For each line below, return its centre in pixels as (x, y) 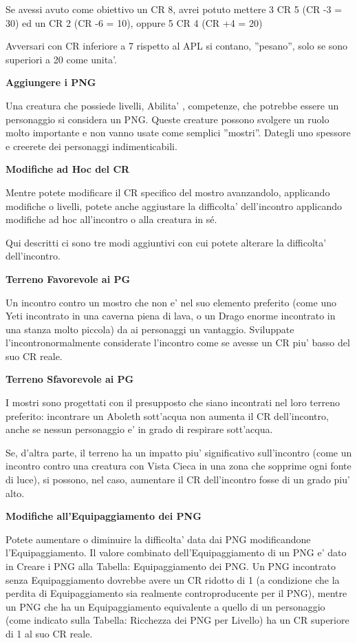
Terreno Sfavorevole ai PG (70, 379)
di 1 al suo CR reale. (49, 633)
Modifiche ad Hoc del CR (68, 169)
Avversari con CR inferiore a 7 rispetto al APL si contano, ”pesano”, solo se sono (177, 46)
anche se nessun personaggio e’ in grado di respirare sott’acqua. (139, 429)
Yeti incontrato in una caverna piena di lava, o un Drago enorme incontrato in (171, 316)
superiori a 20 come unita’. (61, 59)
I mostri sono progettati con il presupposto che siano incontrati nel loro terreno (173, 402)
